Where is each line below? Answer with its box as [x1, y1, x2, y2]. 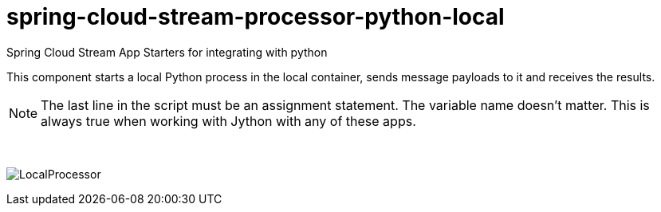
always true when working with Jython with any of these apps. [41, 112, 416, 129]
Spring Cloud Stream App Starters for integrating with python [6, 45, 328, 59]
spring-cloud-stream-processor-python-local [6, 3, 505, 30]
